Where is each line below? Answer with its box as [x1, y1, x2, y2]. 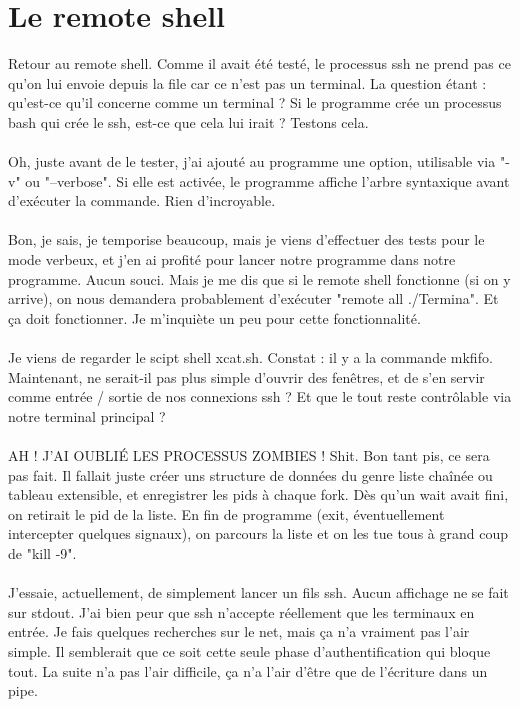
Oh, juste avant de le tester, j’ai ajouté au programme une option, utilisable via [8, 151, 496, 172]
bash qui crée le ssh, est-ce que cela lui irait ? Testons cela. [8, 111, 369, 132]
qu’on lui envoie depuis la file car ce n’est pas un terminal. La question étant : [8, 72, 487, 93]
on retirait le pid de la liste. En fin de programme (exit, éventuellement [8, 503, 445, 524]
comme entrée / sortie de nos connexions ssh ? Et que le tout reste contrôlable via [8, 386, 512, 407]
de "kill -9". [8, 542, 77, 563]
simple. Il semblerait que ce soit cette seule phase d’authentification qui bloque [8, 640, 491, 661]
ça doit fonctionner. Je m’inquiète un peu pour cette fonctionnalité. [8, 307, 421, 328]
